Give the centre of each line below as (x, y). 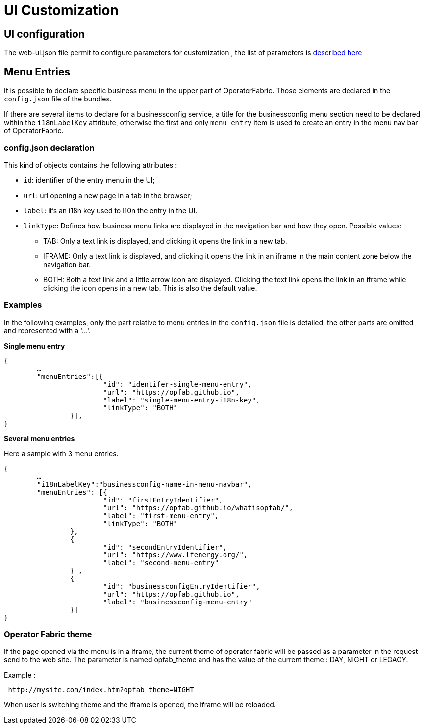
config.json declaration (49, 148)
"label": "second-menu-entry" (161, 563)
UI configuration (44, 34)
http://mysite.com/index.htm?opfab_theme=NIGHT (101, 690)
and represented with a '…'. (48, 330)
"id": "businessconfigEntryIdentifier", (182, 586)
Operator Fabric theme (48, 634)
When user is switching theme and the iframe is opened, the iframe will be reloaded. (140, 705)
